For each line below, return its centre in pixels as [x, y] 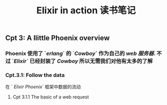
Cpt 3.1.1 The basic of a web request [51, 97]
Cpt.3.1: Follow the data [35, 75]
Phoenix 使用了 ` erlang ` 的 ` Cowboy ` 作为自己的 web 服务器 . [80, 54]
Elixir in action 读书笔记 [86, 10]
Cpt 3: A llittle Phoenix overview [58, 38]
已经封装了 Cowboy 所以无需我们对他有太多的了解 [91, 61]
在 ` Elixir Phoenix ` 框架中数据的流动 [43, 87]
